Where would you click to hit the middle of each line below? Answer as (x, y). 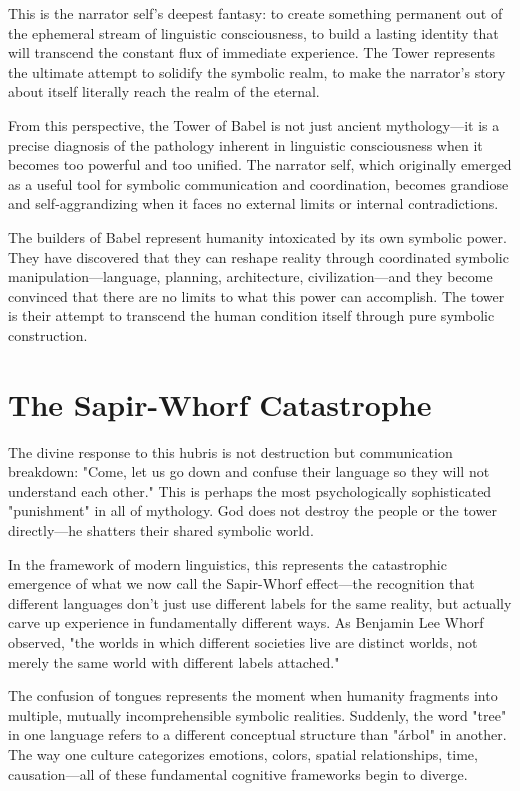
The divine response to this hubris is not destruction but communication (230, 451)
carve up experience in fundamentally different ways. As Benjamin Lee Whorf (246, 622)
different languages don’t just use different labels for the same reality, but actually (260, 602)
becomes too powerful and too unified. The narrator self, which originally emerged (260, 164)
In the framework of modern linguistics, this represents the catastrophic (227, 563)
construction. (48, 334)
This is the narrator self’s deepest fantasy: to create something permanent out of (255, 13)
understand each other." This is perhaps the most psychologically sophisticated (250, 490)
